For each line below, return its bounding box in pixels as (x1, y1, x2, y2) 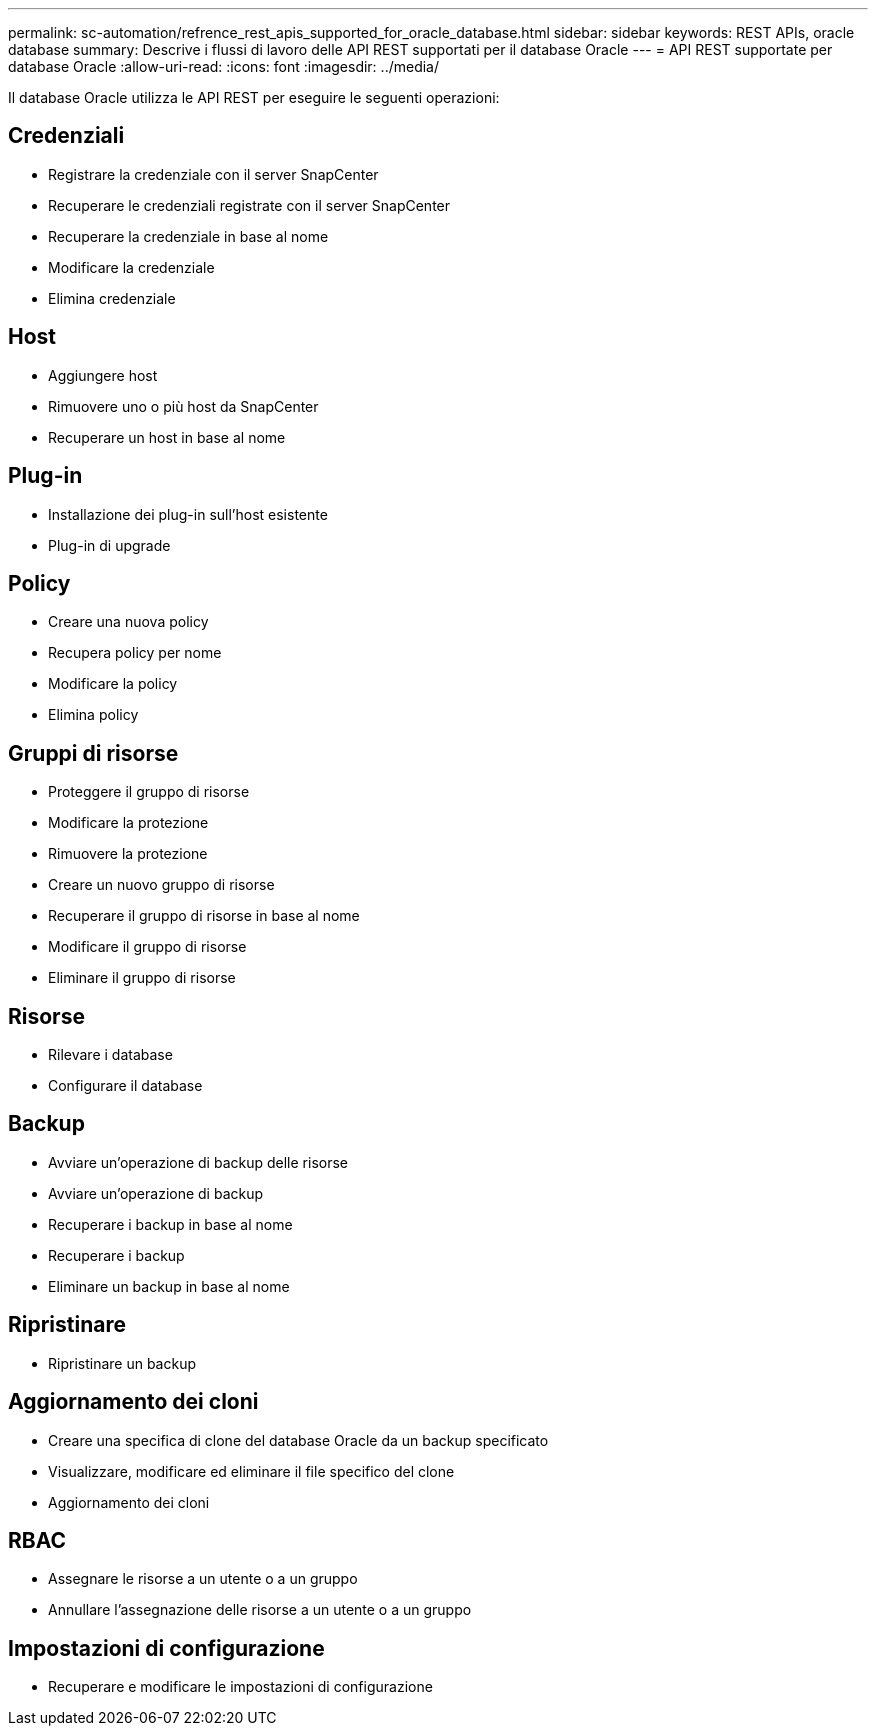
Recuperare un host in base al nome (48, 428, 286, 446)
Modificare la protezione (48, 814, 209, 832)
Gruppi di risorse (8, 740, 179, 766)
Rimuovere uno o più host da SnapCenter (48, 397, 319, 415)
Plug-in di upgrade (48, 536, 171, 554)
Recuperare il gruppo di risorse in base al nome (48, 907, 360, 925)
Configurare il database (48, 1077, 203, 1095)
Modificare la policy (48, 675, 178, 693)
